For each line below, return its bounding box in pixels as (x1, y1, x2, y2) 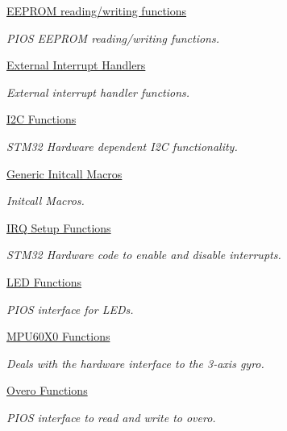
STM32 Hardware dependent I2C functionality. (6, 137, 238, 154)
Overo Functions (6, 382, 88, 399)
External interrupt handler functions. (6, 83, 190, 100)
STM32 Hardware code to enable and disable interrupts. (6, 246, 281, 263)
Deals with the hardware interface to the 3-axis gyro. (6, 354, 264, 371)
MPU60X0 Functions (6, 328, 110, 345)
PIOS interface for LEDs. (6, 300, 134, 317)
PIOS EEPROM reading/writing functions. (6, 29, 220, 46)
